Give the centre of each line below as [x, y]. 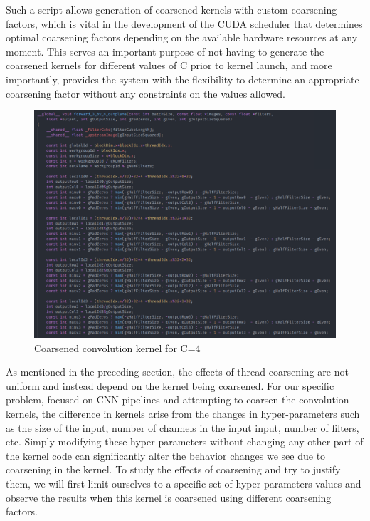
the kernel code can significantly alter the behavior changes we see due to [166, 455]
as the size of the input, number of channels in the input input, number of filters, [183, 427]
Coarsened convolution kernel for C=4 [117, 347]
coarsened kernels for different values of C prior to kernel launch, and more [169, 65]
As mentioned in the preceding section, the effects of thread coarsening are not [177, 372]
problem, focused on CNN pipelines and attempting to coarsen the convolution [178, 399]
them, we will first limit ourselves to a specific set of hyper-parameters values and [184, 483]
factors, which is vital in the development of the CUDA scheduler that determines [184, 23]
